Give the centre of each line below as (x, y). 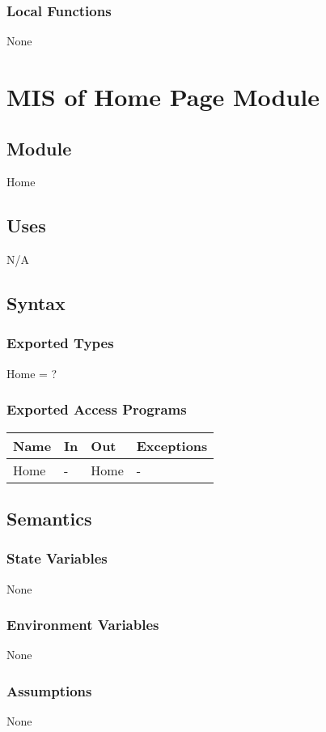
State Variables (57, 558)
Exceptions (172, 445)
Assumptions (49, 690)
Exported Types (60, 343)
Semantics (49, 518)
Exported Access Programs (97, 409)
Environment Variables (83, 625)
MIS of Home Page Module (163, 96)
